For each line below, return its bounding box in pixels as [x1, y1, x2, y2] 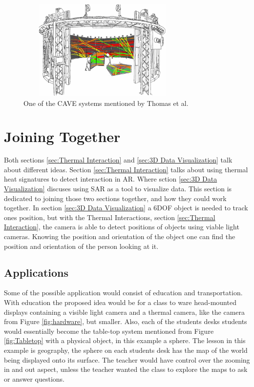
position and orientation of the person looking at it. [4, 241, 159, 251]
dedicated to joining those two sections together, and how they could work [4, 193, 227, 203]
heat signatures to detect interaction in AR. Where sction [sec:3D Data [4, 174, 217, 184]
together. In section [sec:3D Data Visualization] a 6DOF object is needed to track [4, 203, 248, 213]
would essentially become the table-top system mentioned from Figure [4, 326, 214, 336]
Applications [4, 265, 69, 280]
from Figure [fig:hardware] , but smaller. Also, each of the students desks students [4, 316, 247, 326]
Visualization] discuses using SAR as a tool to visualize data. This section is [4, 183, 232, 194]
